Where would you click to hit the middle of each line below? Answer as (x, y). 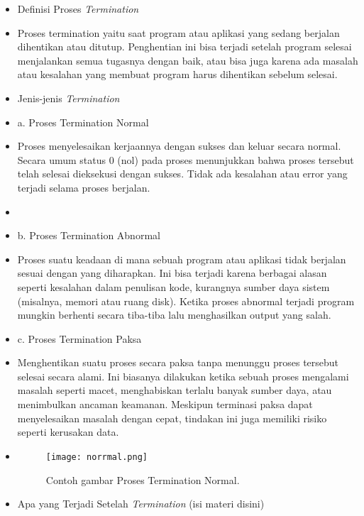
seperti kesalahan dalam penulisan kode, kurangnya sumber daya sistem (173, 286)
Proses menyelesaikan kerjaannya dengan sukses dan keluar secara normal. (179, 146)
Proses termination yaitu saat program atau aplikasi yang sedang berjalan (178, 32)
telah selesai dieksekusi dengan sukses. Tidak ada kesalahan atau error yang (182, 174)
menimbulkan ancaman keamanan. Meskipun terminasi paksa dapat (165, 404)
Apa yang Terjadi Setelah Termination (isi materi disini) (141, 504)
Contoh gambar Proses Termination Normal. (143, 479)
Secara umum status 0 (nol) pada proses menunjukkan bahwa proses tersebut (186, 159)
